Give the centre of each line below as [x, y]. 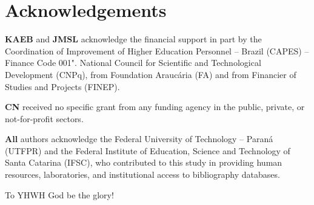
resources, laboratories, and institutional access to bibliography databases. [142, 174]
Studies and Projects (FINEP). [62, 86]
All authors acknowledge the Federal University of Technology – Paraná [139, 139]
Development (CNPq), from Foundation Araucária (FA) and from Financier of [151, 74]
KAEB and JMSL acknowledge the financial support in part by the [133, 39]
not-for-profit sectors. [44, 118]
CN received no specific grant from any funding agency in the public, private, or [155, 107]
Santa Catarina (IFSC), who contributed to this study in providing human [144, 162]
